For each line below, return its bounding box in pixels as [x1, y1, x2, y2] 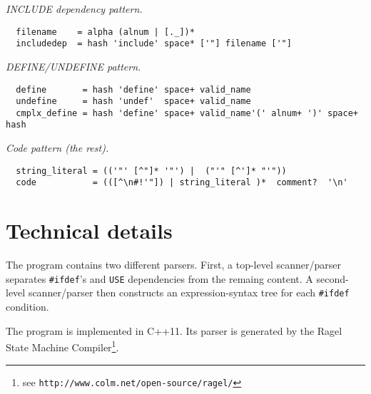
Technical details [6, 216, 173, 245]
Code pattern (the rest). [6, 140, 109, 155]
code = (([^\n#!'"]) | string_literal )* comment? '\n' [16, 177, 348, 188]
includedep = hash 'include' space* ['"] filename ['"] [16, 38, 292, 49]
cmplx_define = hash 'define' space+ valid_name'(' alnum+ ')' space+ [16, 108, 358, 118]
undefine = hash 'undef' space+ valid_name [16, 96, 251, 107]
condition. [6, 299, 49, 314]
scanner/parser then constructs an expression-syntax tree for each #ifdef [28, 285, 350, 300]
